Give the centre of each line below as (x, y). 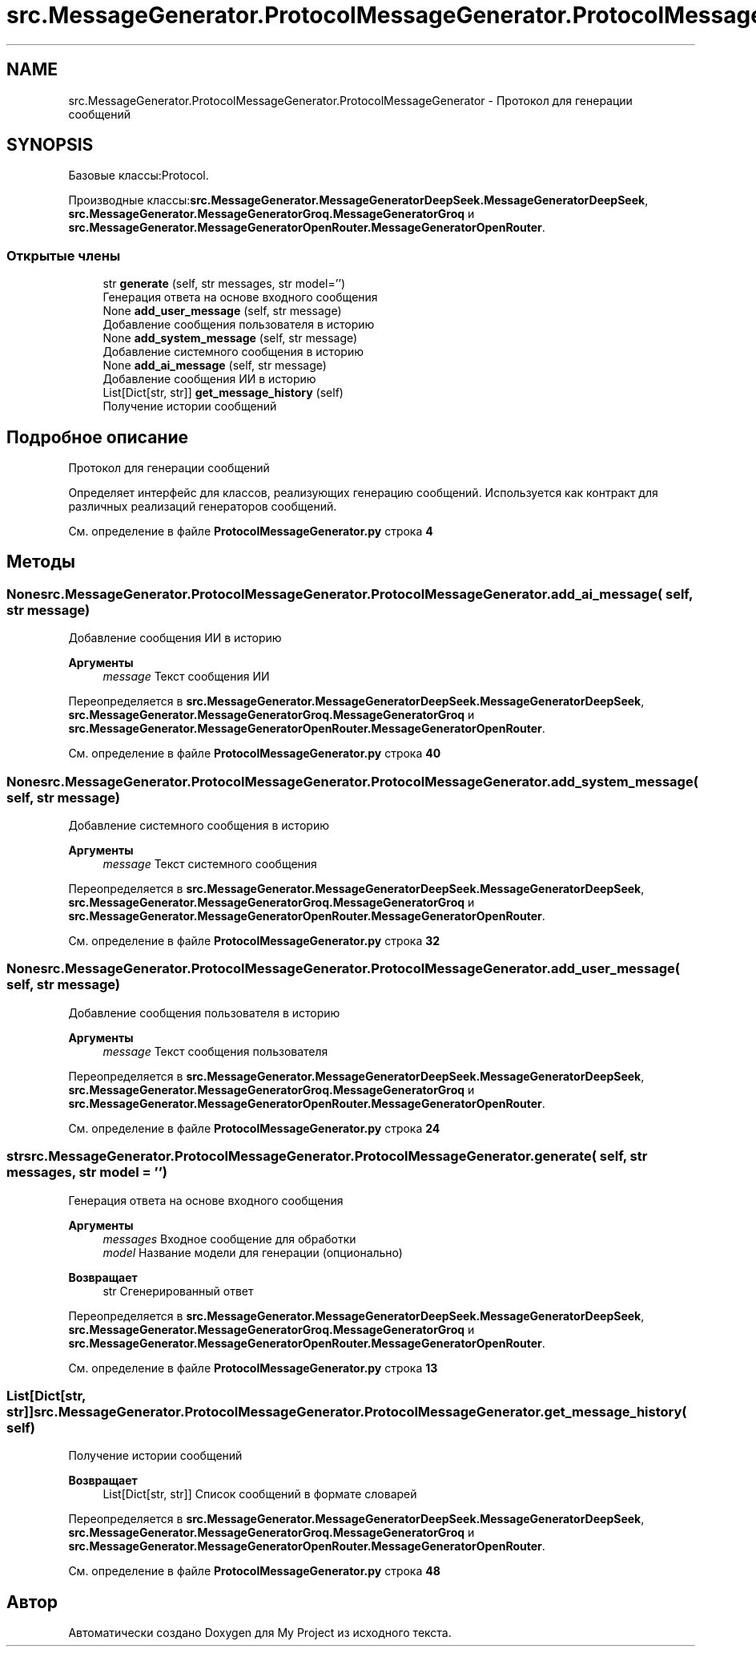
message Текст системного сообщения (210, 864)
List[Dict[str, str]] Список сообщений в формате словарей (260, 1494)
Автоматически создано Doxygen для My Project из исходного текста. (260, 1633)
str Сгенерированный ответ (178, 1291)
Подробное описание (97, 437)
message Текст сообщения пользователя (215, 1051)
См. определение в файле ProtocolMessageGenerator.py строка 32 (254, 941)
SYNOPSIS (50, 145)
